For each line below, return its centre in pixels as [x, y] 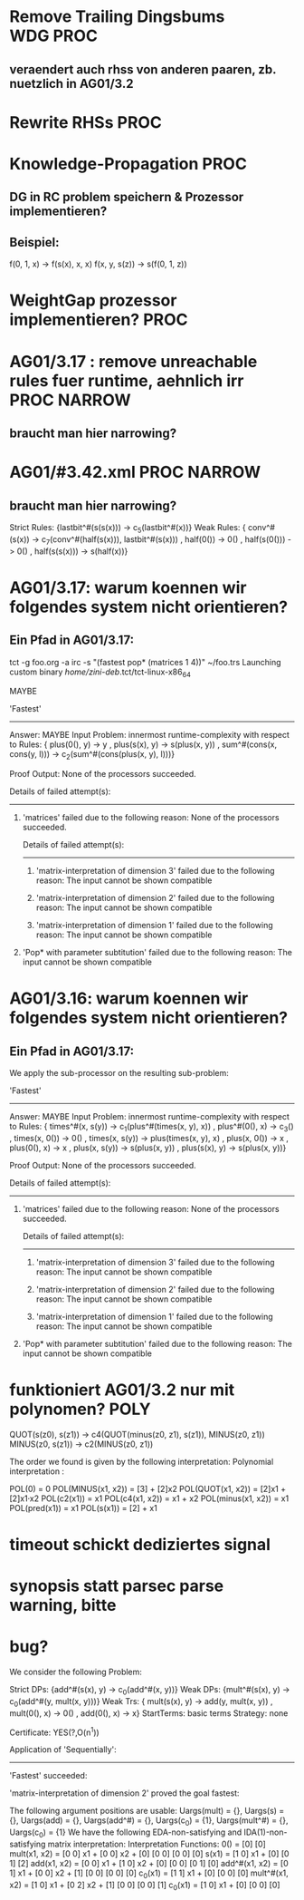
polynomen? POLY [80, 1409]
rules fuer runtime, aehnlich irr [127, 380]
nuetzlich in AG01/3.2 [71, 83]
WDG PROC [53, 36]
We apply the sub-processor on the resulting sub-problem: [119, 1073]
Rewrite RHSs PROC [86, 122]
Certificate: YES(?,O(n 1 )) [54, 1731]
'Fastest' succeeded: [48, 1776]
